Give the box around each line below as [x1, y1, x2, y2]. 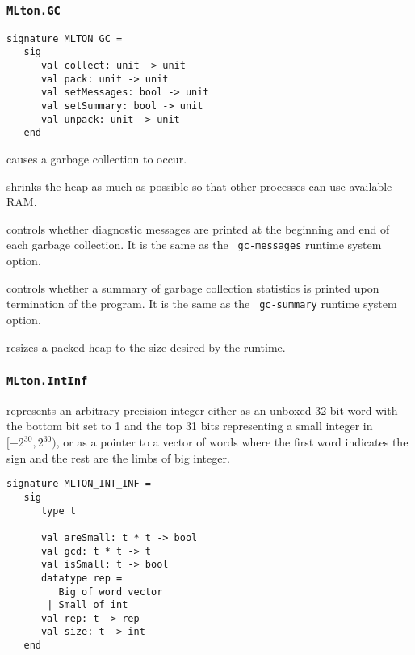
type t [40, 505, 76, 517]
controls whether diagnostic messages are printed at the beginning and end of [6, 220, 390, 237]
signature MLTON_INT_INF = [6, 478, 151, 490]
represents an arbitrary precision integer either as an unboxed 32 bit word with [6, 401, 398, 418]
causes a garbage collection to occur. [6, 150, 187, 167]
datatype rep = [40, 572, 123, 584]
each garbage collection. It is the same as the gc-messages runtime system [6, 236, 382, 253]
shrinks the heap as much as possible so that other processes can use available [6, 177, 392, 194]
